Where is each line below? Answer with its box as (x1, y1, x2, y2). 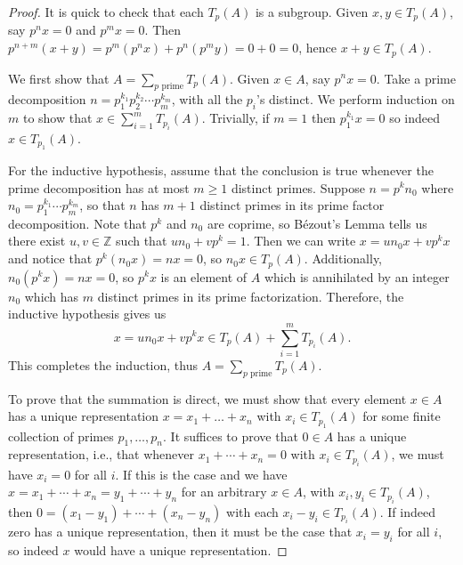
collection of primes (8, 426, 114, 445)
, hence (298, 38, 337, 57)
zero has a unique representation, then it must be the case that (8, 522, 353, 541)
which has (24, 287, 79, 305)
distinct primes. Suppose (231, 178, 365, 197)
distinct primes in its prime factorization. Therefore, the (97, 287, 404, 305)
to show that (22, 109, 93, 127)
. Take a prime (376, 69, 456, 87)
